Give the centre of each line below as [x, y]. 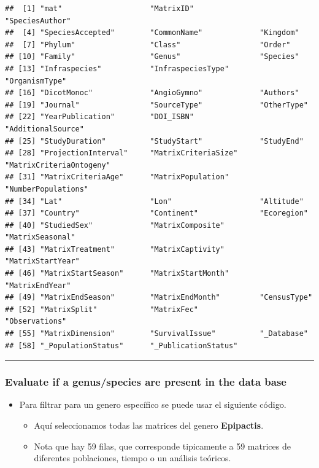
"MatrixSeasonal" [40, 237]
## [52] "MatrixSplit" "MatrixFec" [102, 309]
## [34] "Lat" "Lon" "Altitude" [154, 201]
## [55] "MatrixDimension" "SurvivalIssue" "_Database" [156, 334]
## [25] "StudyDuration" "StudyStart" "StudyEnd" [154, 141]
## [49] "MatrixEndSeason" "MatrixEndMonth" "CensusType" [159, 298]
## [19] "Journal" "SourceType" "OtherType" [156, 105]
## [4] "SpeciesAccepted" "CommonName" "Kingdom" [152, 33]
